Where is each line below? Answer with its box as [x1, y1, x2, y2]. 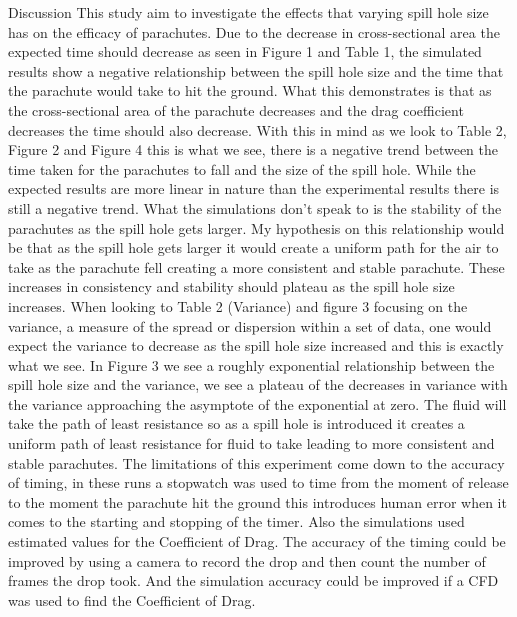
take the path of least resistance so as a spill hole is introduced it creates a [8, 413, 465, 434]
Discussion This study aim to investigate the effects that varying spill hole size [8, 2, 489, 22]
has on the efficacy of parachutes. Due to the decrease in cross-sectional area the [8, 21, 500, 42]
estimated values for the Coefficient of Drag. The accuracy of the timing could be [8, 531, 506, 552]
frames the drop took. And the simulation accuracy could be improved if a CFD [8, 570, 499, 591]
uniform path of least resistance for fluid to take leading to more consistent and [8, 433, 495, 454]
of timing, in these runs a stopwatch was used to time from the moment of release [8, 472, 509, 493]
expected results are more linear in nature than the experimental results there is [8, 178, 500, 199]
